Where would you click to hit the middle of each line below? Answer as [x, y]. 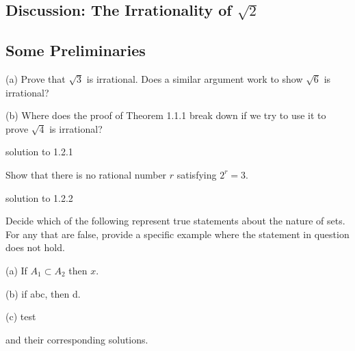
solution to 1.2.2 [39, 197]
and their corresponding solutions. [77, 339]
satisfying [197, 174]
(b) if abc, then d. [43, 293]
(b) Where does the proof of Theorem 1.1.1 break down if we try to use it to [166, 115]
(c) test [21, 316]
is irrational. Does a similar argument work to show [195, 78]
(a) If [16, 270]
